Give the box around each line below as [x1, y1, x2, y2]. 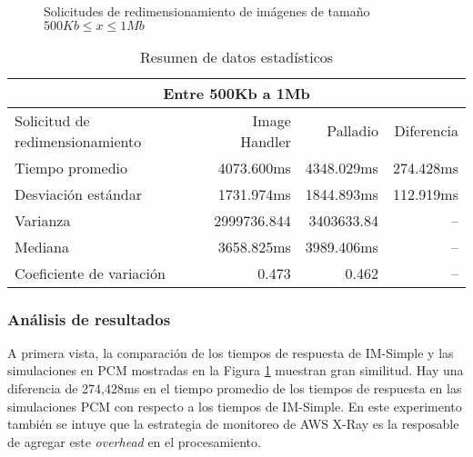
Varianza [15, 209, 71, 231]
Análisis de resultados [7, 307, 171, 330]
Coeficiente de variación [15, 262, 166, 283]
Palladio [327, 120, 378, 142]
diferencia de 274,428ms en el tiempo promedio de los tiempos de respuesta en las [7, 379, 462, 397]
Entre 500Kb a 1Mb [163, 82, 310, 104]
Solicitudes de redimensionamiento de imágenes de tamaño [44, 2, 370, 20]
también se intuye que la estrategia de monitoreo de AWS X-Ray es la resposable [7, 414, 459, 433]
